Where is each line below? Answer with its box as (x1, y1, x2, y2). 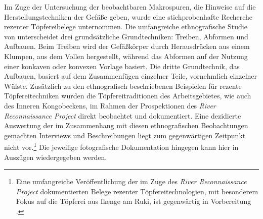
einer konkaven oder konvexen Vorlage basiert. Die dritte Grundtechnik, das (4, 61, 240, 71)
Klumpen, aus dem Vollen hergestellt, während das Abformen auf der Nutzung (4, 50, 248, 61)
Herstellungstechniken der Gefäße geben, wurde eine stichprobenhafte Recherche (4, 11, 253, 22)
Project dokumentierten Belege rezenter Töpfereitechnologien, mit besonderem (16, 186, 258, 196)
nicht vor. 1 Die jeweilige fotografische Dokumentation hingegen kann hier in (4, 140, 239, 152)
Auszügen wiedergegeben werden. (4, 151, 107, 162)
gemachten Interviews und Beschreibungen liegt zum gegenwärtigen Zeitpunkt (4, 130, 246, 140)
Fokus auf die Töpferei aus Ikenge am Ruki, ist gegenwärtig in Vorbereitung (16, 196, 251, 206)
